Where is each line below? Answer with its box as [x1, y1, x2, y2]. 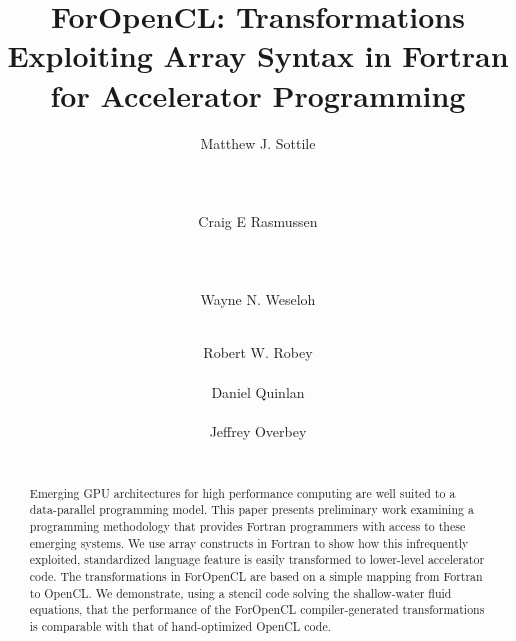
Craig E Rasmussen [198, 210, 318, 231]
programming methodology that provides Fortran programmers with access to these [29, 518, 466, 535]
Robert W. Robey [203, 342, 313, 363]
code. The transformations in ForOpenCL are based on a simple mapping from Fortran [29, 568, 483, 585]
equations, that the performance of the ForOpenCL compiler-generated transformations [29, 601, 485, 618]
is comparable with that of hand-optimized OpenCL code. [29, 618, 331, 635]
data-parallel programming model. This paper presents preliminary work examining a [29, 501, 474, 518]
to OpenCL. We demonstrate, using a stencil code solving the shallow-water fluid [29, 584, 452, 601]
